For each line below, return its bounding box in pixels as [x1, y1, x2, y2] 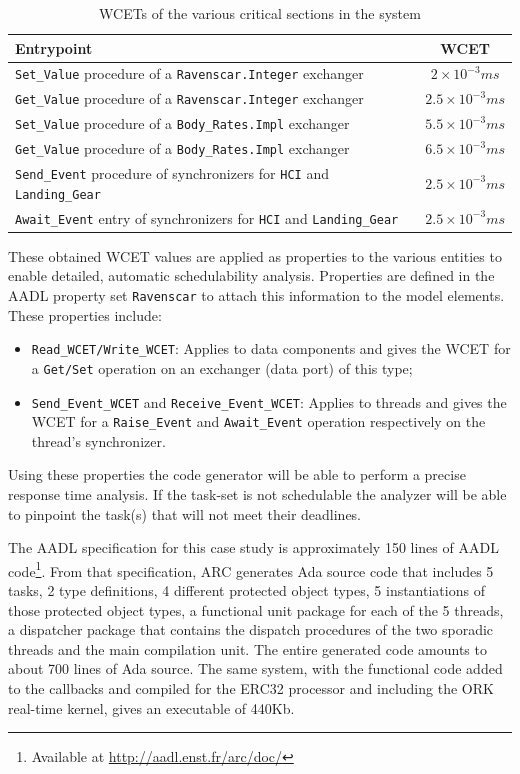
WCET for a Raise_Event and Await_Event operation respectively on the [31, 411, 486, 432]
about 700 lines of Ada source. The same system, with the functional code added [8, 658, 503, 679]
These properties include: [8, 304, 162, 325]
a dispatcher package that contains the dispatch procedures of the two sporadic [8, 619, 494, 640]
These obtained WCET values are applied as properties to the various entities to [8, 245, 502, 266]
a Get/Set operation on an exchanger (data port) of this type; [31, 357, 413, 378]
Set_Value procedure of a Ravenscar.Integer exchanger [15, 63, 364, 84]
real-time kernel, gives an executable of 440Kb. [8, 697, 295, 718]
